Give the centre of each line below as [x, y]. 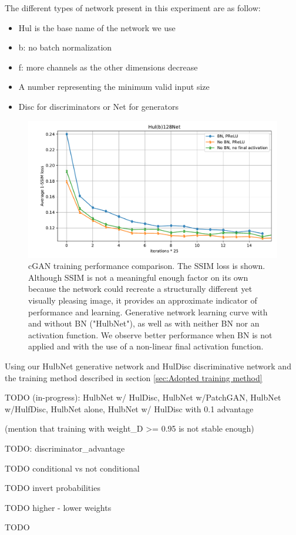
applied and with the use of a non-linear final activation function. [146, 346]
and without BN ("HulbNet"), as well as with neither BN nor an [144, 323]
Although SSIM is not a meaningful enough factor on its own [138, 277]
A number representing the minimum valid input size [114, 87]
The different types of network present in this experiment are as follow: [133, 8]
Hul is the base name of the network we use [97, 27]
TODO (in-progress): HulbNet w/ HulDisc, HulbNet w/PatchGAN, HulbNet [143, 397]
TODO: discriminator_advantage [65, 448]
